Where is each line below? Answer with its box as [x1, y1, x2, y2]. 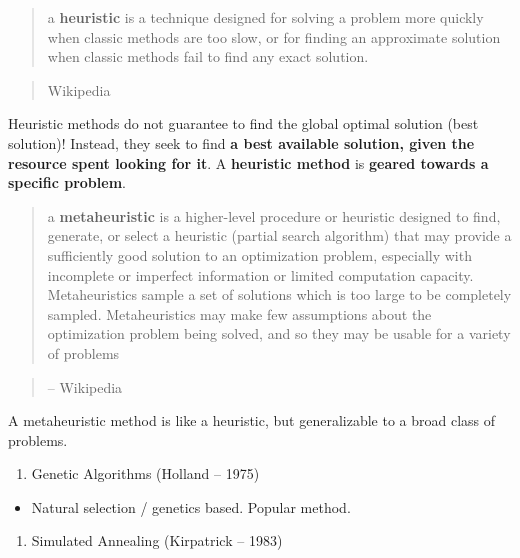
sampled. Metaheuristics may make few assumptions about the [47, 303, 432, 324]
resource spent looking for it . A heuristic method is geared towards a [8, 152, 489, 173]
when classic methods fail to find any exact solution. [47, 46, 369, 67]
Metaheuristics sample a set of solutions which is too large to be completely [47, 284, 512, 305]
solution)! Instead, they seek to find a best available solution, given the [8, 132, 475, 153]
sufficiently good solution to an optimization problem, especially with [47, 244, 472, 265]
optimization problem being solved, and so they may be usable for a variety [47, 323, 511, 344]
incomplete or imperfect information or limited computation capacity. [47, 264, 474, 285]
